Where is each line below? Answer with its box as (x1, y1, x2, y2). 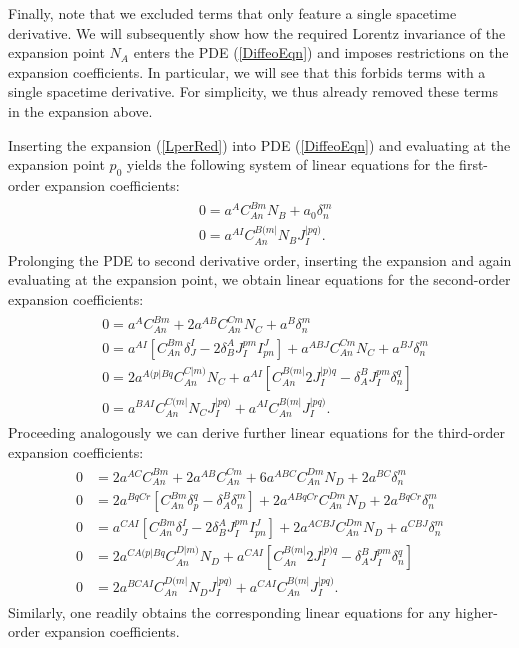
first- (459, 154, 489, 175)
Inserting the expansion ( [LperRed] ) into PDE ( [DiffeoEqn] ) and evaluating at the (8, 134, 511, 155)
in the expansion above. (8, 100, 153, 121)
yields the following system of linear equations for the (127, 154, 455, 175)
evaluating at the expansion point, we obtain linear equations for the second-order (8, 269, 511, 290)
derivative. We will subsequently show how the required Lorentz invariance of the (8, 22, 506, 43)
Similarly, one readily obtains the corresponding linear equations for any (8, 601, 451, 622)
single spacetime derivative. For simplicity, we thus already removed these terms (8, 81, 499, 102)
